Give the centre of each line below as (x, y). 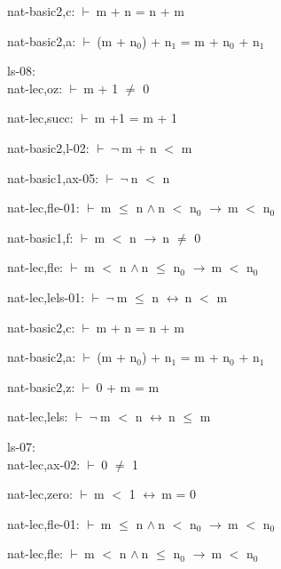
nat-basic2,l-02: (48, 147)
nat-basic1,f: (40, 237)
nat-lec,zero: (40, 494)
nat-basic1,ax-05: (53, 177)
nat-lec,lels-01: (46, 297)
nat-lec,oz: (35, 88)
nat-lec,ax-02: (44, 464)
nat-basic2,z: (41, 386)
